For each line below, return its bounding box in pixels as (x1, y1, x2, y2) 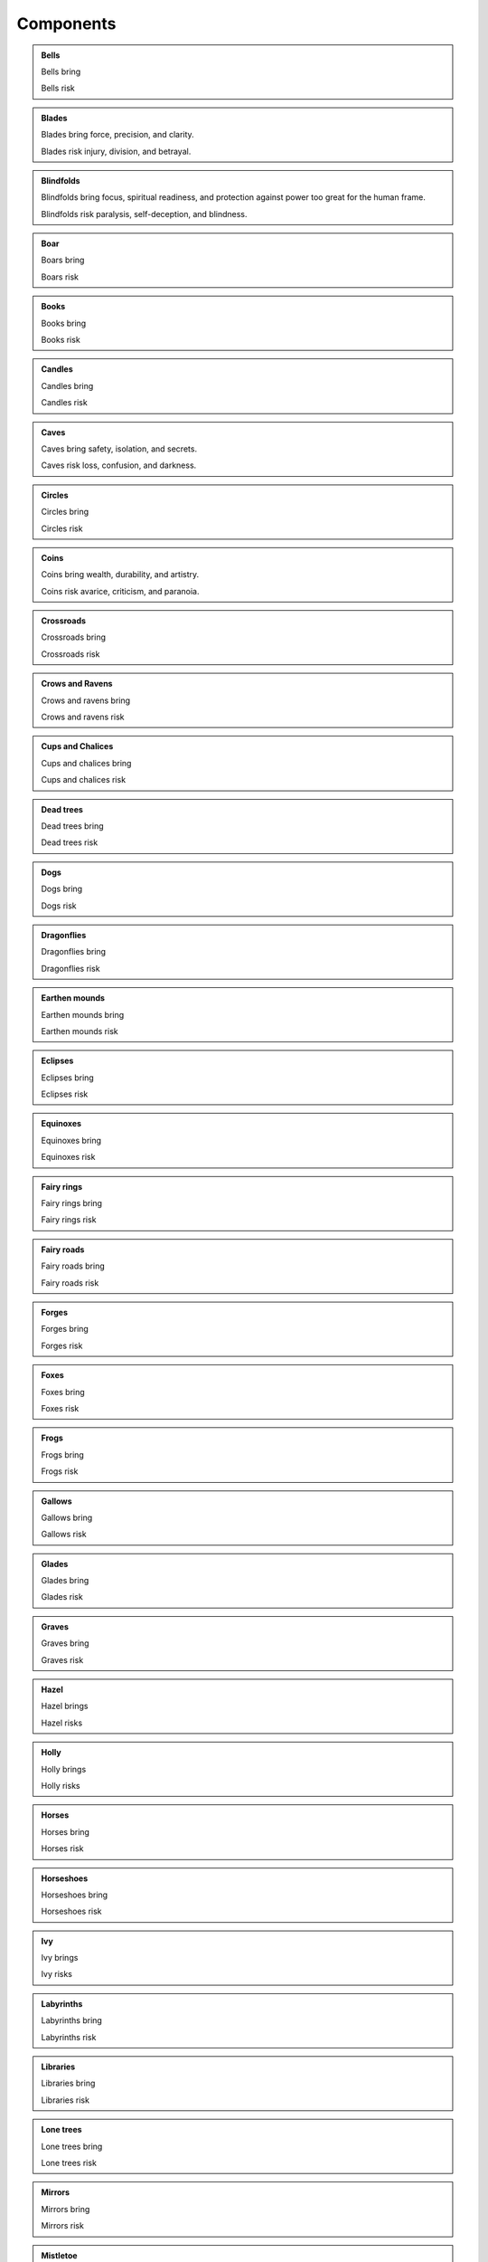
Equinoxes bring (41, 1135, 102, 1145)
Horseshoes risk (41, 1906, 103, 1917)
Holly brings (41, 1763, 87, 1774)
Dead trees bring (41, 821, 104, 832)
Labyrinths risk (41, 2031, 97, 2042)
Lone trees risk (41, 2158, 97, 2168)
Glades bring (41, 1575, 89, 1586)
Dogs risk (41, 900, 77, 911)
